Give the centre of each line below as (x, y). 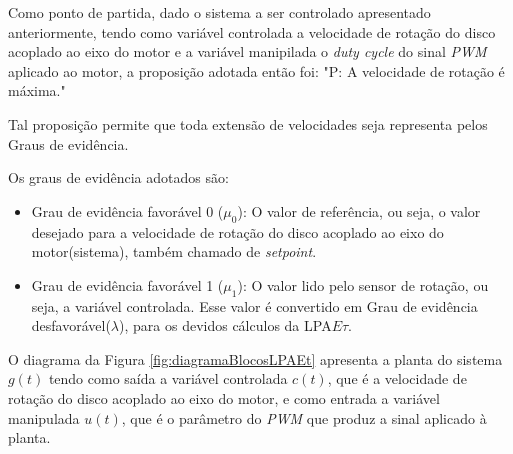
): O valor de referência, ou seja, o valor (359, 210)
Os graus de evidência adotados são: (118, 177)
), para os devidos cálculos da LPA (225, 325)
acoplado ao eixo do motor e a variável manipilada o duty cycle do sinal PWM (247, 51)
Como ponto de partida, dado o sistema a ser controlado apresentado (219, 12)
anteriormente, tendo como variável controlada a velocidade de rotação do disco (252, 31)
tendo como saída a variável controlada (168, 378)
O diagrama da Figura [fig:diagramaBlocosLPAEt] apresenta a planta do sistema (255, 358)
